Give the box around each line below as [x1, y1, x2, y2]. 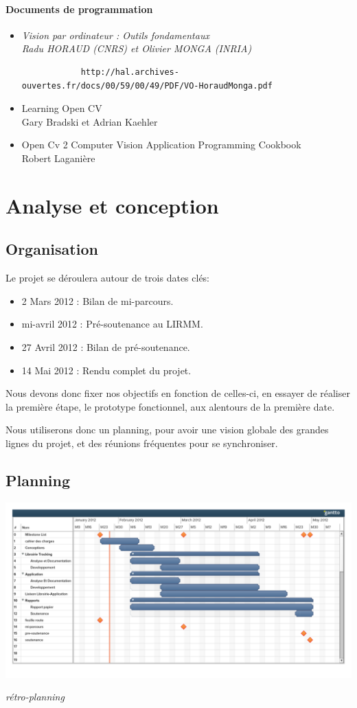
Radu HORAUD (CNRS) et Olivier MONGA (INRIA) [21, 41, 252, 56]
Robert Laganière [21, 150, 95, 165]
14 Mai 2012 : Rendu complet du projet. [21, 363, 192, 377]
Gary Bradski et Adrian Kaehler [21, 114, 158, 128]
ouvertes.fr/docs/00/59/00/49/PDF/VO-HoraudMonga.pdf [21, 80, 273, 91]
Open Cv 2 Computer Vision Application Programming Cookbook [21, 137, 301, 152]
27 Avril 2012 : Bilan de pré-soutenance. [21, 339, 190, 354]
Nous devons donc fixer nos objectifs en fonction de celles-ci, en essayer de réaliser [5, 386, 350, 400]
